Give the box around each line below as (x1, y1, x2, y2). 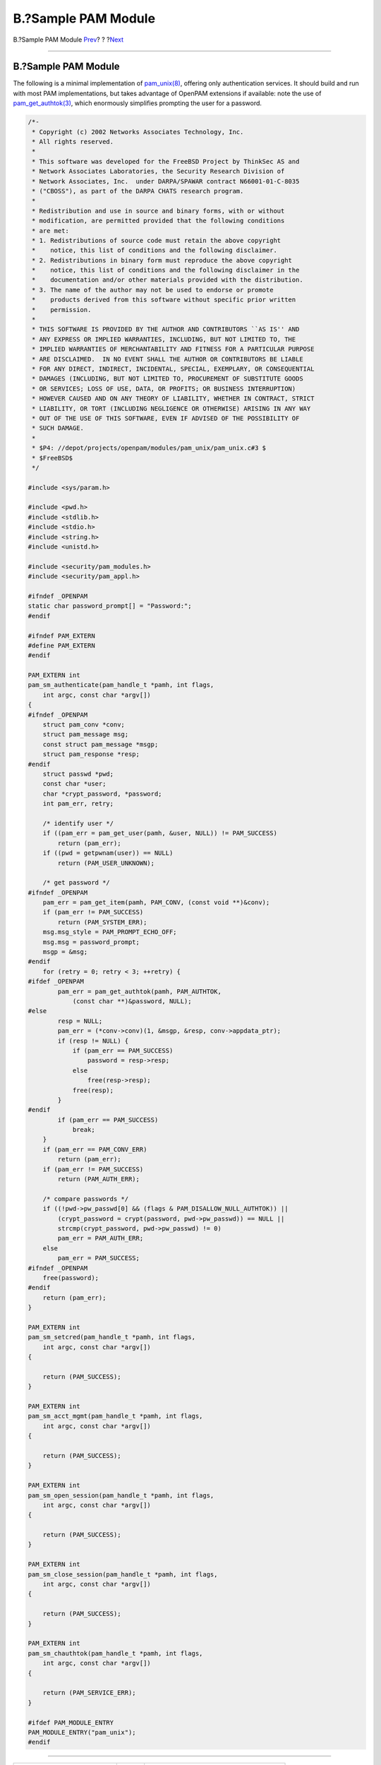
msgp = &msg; (42, 948, 88, 956)
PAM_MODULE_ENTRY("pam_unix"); (28, 1728, 137, 1736)
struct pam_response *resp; (42, 750, 140, 758)
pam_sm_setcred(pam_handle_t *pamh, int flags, (28, 1333, 195, 1341)
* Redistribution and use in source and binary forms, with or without (32, 207, 285, 215)
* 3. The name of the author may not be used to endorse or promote (32, 286, 274, 294)
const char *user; (42, 780, 107, 788)
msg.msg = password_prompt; (42, 938, 140, 946)
